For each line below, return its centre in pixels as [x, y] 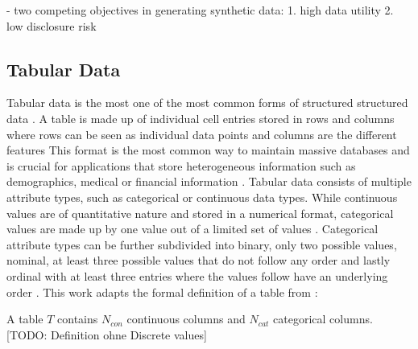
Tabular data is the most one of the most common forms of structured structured [207, 103]
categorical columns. [323, 319]
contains [78, 319]
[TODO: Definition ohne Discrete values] [107, 334]
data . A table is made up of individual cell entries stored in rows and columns [201, 118]
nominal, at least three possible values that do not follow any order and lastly [199, 260]
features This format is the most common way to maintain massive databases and [208, 150]
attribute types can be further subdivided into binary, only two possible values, [202, 244]
